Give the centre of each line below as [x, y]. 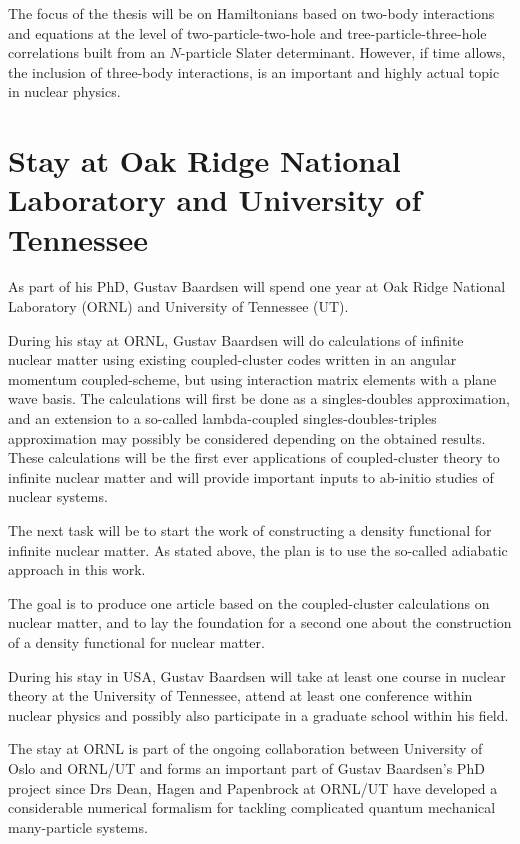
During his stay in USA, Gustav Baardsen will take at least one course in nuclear [257, 675]
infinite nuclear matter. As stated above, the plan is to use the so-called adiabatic [258, 549]
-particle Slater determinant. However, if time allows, [343, 52]
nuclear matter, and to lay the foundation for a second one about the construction [260, 622]
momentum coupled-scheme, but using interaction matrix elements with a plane [252, 378]
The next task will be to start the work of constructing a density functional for [250, 530]
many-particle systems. [78, 826]
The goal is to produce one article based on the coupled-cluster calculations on [249, 602]
